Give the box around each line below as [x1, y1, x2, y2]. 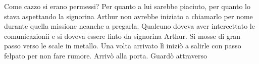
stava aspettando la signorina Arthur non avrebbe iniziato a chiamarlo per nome [4, 11, 253, 21]
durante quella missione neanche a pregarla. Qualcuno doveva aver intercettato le [4, 21, 255, 31]
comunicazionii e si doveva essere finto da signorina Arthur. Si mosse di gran [4, 30, 241, 41]
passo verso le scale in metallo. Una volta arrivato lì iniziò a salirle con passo [4, 40, 241, 51]
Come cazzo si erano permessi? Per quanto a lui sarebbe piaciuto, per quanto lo [4, 1, 250, 11]
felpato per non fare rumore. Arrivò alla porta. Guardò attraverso [4, 50, 207, 60]
